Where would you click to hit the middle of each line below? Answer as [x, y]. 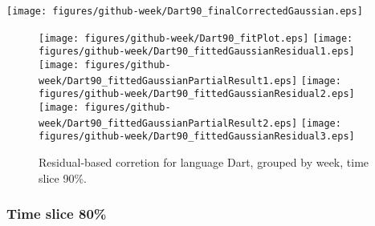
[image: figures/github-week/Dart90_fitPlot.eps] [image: [196, 38]
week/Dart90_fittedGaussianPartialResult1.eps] [168, 81]
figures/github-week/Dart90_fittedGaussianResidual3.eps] [197, 137]
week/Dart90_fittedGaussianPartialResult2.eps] [168, 123]
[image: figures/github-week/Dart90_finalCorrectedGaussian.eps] [185, 11]
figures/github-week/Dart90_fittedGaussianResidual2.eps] [197, 94]
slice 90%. [63, 178]
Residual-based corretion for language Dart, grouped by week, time [204, 161]
